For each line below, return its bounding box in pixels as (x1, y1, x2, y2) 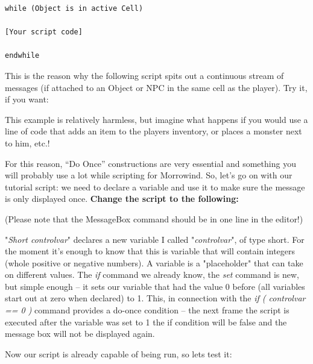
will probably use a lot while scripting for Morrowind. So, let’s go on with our (5, 169, 292, 181)
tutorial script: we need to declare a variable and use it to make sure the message (5, 180, 305, 193)
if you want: (5, 93, 49, 105)
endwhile (5, 51, 40, 60)
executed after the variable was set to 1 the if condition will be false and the (5, 315, 287, 328)
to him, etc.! (5, 136, 50, 149)
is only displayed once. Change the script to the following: (5, 192, 239, 205)
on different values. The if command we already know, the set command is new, (5, 268, 300, 281)
